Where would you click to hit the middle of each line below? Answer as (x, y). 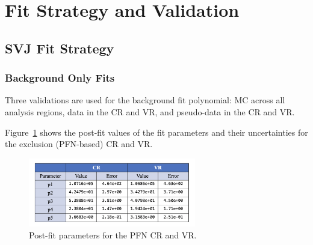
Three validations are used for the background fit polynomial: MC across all (145, 100)
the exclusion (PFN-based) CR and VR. (79, 144)
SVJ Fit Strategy (60, 48)
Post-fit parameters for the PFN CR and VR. (113, 234)
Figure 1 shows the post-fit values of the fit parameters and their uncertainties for (156, 132)
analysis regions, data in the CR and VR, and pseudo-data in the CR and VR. (150, 111)
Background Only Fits (60, 78)
